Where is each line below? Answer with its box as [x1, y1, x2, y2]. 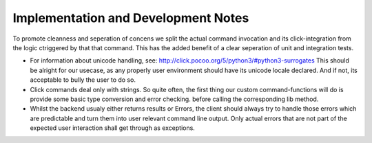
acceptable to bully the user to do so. [30, 76, 136, 84]
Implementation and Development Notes [12, 10, 249, 25]
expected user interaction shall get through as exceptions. [30, 124, 196, 132]
